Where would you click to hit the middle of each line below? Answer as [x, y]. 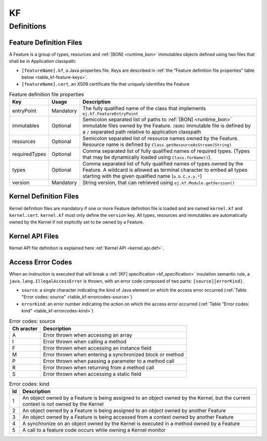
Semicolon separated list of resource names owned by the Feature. [160, 139]
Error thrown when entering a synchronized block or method [113, 354]
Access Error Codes [41, 262]
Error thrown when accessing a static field [92, 374]
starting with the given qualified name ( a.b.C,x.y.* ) [142, 176]
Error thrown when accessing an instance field [97, 348]
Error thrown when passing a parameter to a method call [109, 361]
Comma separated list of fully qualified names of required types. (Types [166, 151]
